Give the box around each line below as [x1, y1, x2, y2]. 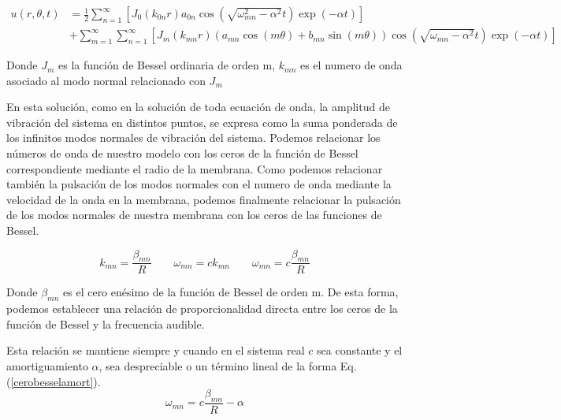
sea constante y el [317, 342, 403, 359]
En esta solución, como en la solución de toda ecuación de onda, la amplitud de [6, 98, 390, 115]
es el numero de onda [299, 57, 403, 73]
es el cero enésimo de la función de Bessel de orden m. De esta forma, [63, 284, 399, 300]
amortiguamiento [6, 358, 88, 374]
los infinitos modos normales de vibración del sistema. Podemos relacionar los [6, 129, 381, 146]
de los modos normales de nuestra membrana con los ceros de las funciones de [6, 206, 382, 223]
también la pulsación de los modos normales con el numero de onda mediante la [6, 176, 392, 192]
